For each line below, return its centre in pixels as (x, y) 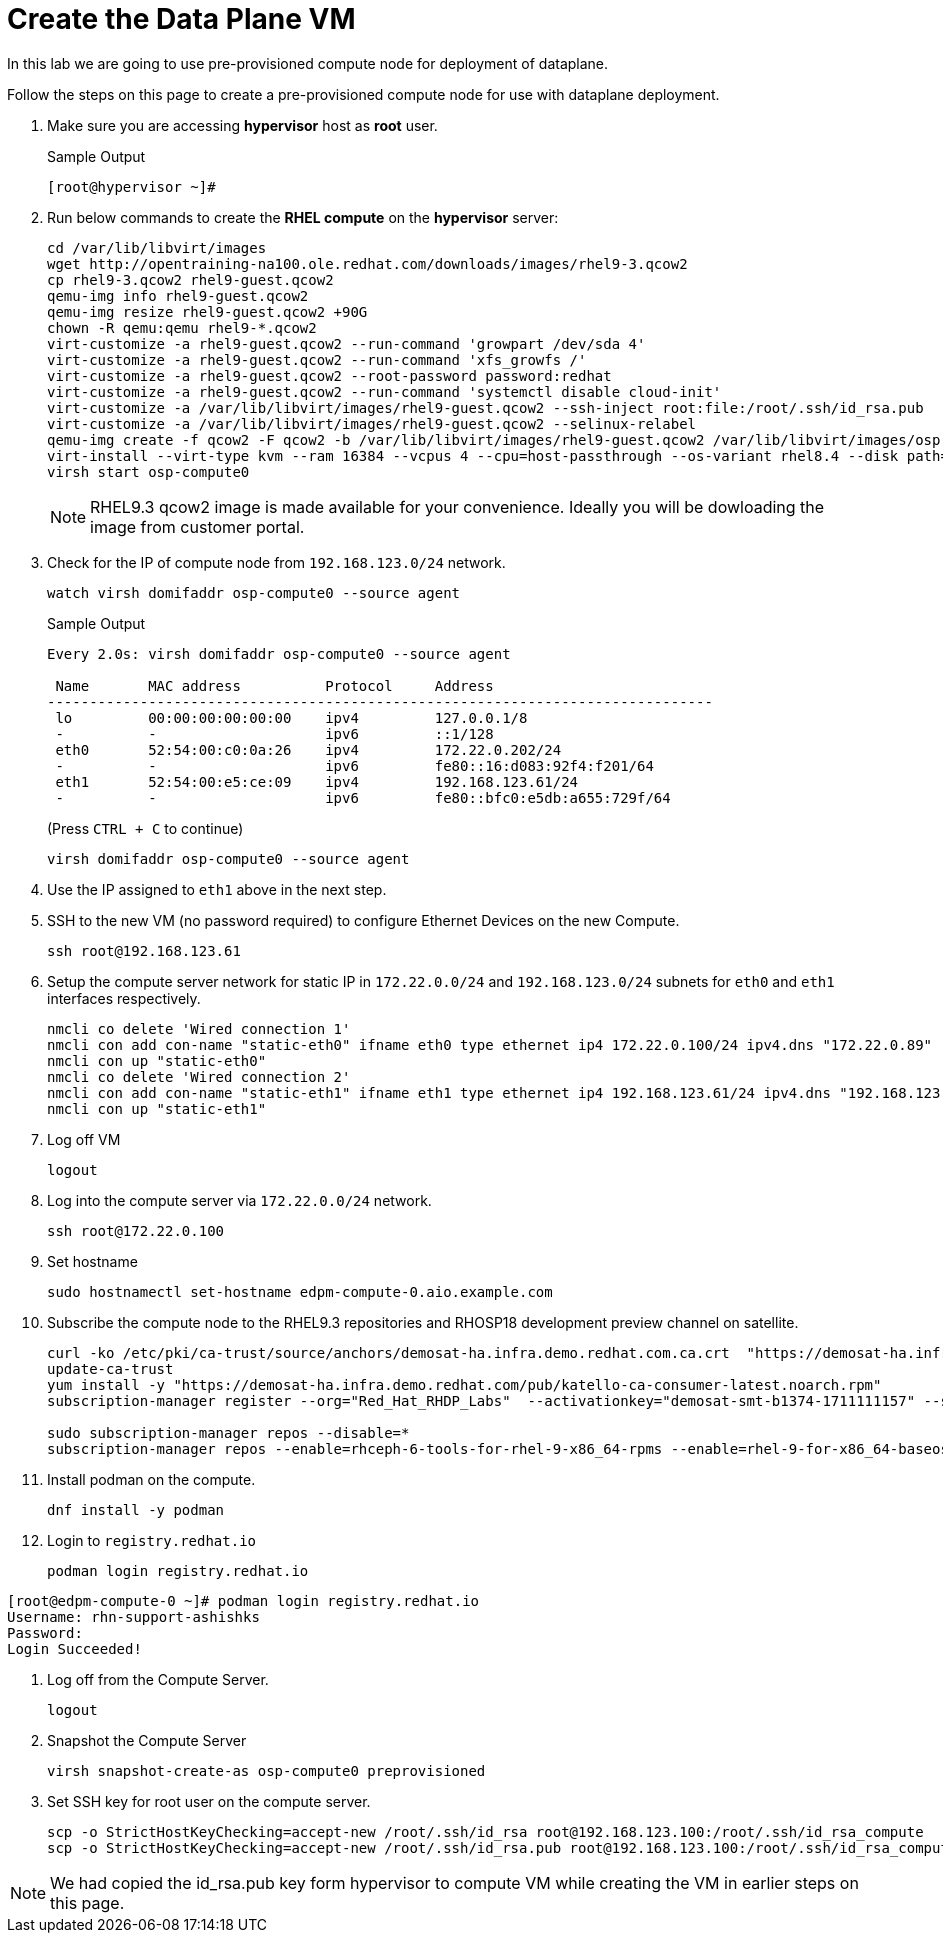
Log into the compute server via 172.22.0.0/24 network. (239, 1200)
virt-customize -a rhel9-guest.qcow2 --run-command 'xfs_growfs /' (317, 359)
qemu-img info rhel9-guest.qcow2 (178, 295)
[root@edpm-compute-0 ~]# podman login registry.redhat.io (243, 1600)
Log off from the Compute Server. (158, 1679)
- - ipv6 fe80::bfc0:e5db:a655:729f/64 (363, 797)
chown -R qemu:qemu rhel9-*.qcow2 (182, 327)
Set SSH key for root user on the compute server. (209, 1801)
